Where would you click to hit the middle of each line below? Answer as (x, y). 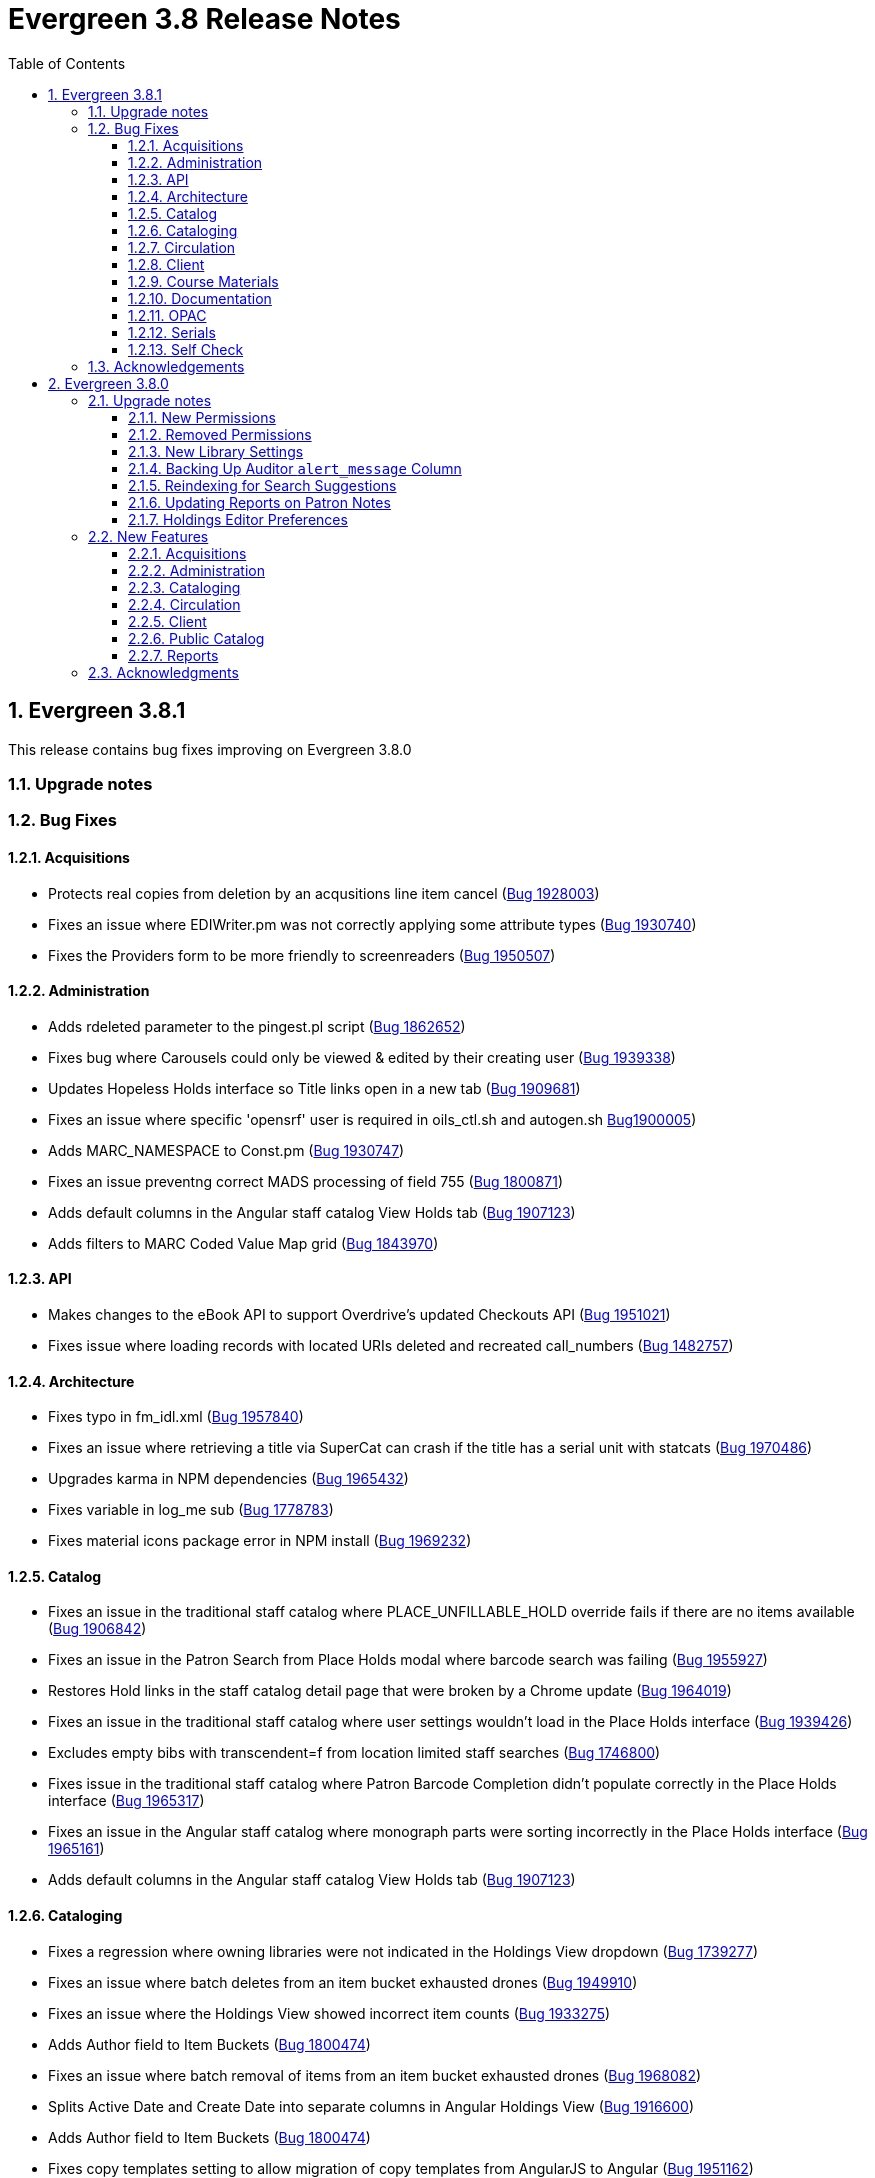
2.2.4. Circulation (184, 604)
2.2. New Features (148, 536)
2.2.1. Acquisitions (187, 553)
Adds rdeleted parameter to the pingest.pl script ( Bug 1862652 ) (257, 1026)
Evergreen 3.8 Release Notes (204, 19)
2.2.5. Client (167, 621)
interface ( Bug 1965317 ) (126, 1801)
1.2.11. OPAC (167, 315)
